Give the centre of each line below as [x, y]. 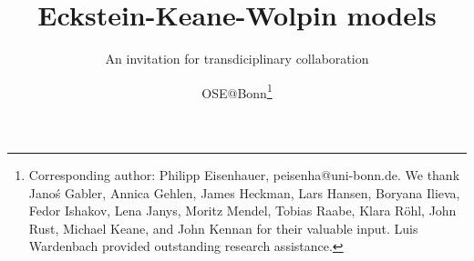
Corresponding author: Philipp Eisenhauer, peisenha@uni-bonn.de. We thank [244, 174]
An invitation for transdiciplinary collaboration [237, 59]
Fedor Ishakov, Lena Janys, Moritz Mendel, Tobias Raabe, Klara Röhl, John [242, 211]
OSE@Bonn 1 [237, 91]
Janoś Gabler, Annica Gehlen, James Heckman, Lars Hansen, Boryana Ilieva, [244, 192]
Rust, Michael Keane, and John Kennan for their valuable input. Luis [223, 228]
